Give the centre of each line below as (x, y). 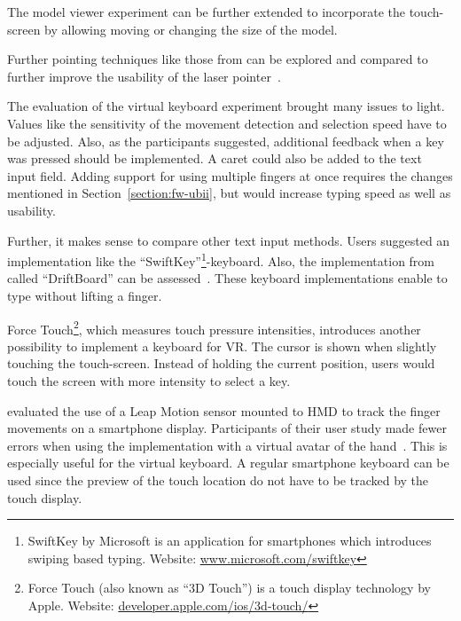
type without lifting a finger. (85, 295)
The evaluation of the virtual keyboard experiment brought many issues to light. (226, 106)
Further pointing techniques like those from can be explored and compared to (218, 59)
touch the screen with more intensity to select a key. (149, 381)
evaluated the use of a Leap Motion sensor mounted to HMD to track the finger (224, 410)
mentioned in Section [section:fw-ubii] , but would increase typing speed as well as (229, 193)
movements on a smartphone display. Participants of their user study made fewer (227, 428)
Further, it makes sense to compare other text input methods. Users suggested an (229, 240)
